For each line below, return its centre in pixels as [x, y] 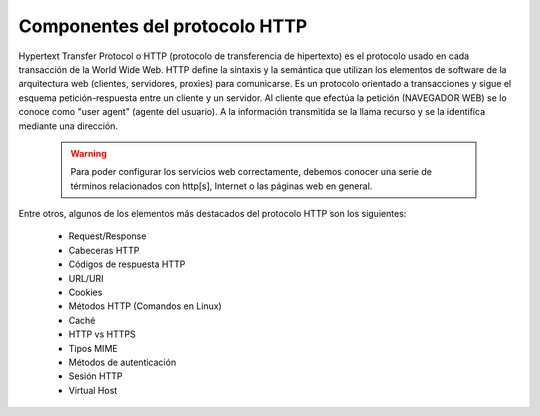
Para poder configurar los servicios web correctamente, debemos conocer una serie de [251, 172]
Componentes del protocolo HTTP [163, 26]
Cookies [85, 292]
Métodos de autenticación [122, 362]
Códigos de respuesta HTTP [127, 264]
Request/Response [107, 236]
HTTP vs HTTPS [102, 334]
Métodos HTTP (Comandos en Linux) [145, 306]
